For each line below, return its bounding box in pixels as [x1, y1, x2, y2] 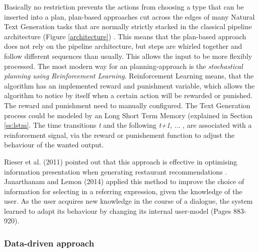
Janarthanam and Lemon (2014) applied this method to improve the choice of [4, 176, 244, 187]
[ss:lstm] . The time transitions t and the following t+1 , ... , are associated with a [4, 120, 252, 130]
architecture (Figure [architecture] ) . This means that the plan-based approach [4, 31, 246, 41]
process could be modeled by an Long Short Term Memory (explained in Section [4, 110, 253, 120]
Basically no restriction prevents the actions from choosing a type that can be [4, 2, 244, 12]
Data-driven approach [4, 236, 95, 249]
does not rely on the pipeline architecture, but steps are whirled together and [4, 41, 242, 51]
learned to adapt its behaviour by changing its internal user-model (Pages [4, 205, 231, 216]
